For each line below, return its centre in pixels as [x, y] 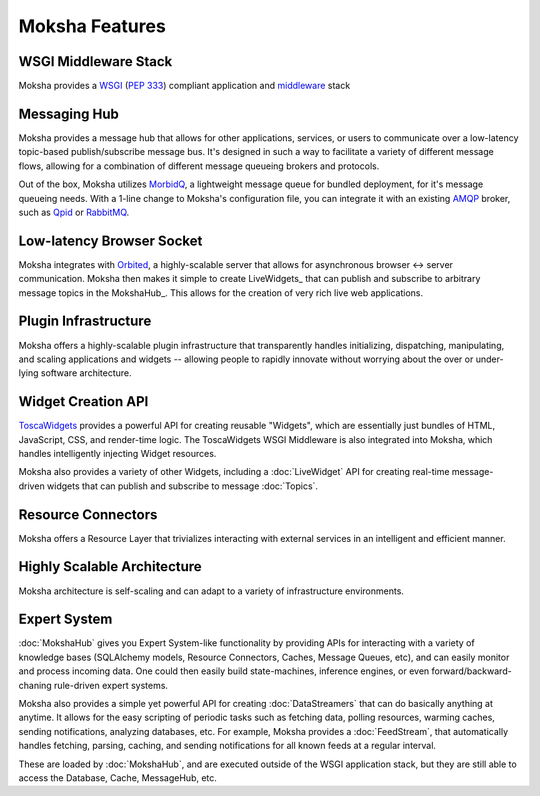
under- [489, 359]
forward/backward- [471, 671]
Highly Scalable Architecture [110, 566]
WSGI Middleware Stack [95, 61]
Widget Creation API [83, 401]
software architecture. [86, 373]
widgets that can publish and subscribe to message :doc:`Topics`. [182, 486]
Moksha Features [92, 26]
